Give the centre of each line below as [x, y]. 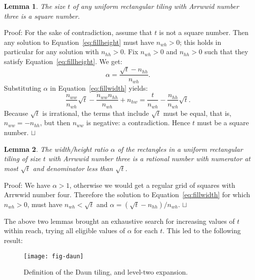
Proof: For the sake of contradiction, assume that [78, 32]
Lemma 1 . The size [35, 6]
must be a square [223, 122]
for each [146, 230]
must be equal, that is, [197, 113]
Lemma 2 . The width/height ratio [56, 149]
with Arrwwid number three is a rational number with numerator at [149, 158]
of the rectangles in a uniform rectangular [180, 149]
